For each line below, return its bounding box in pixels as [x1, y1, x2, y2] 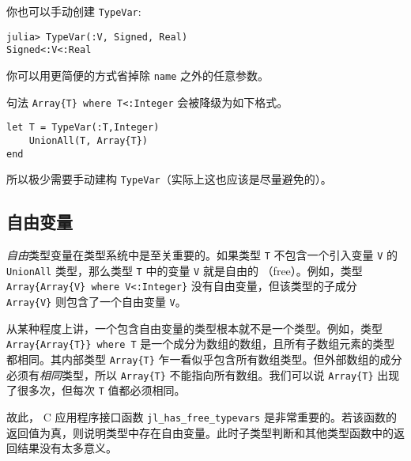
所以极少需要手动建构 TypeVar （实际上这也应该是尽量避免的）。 [6, 171, 332, 187]
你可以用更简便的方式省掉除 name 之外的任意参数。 [6, 66, 269, 83]
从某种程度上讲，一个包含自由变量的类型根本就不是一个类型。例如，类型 [6, 319, 383, 336]
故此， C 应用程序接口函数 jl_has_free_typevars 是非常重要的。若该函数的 [6, 408, 397, 425]
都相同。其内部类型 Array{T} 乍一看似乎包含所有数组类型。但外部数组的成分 [6, 350, 402, 367]
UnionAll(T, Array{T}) [28, 134, 148, 146]
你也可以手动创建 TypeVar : [6, 3, 141, 19]
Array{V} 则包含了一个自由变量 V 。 [6, 293, 187, 310]
